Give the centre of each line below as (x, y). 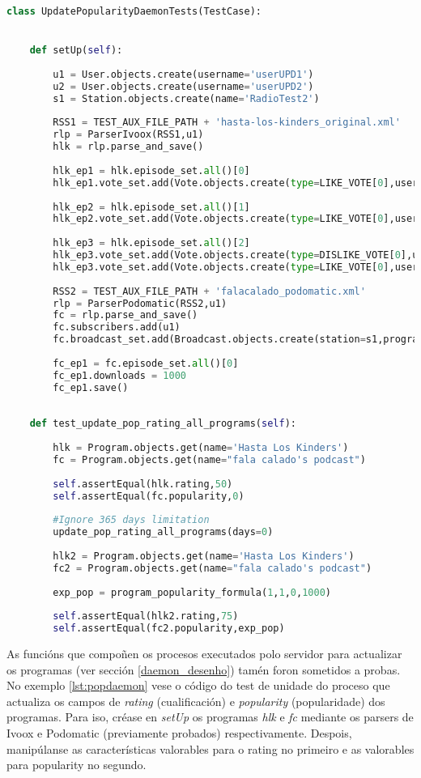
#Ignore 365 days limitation (131, 520)
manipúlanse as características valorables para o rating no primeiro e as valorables (210, 748)
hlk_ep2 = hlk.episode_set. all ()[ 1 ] (151, 207)
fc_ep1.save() (91, 387)
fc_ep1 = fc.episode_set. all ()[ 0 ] (146, 363)
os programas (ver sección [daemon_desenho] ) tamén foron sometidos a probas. (204, 669)
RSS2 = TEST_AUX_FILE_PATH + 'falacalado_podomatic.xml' (209, 291)
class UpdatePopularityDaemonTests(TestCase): (134, 11)
